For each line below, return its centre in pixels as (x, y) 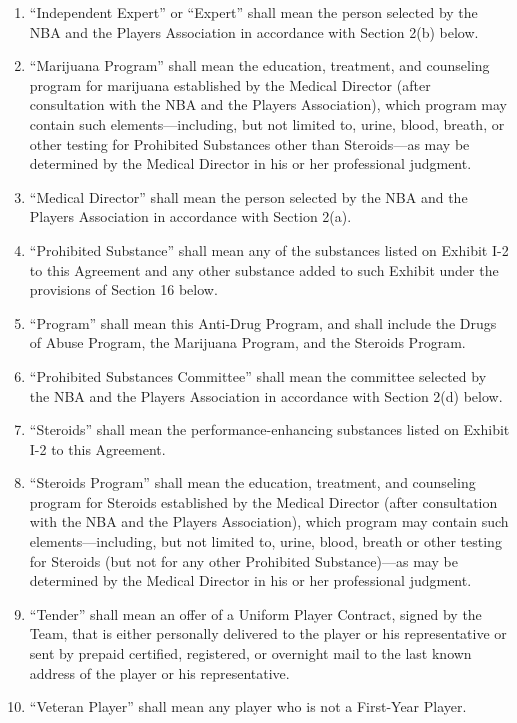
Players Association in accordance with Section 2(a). (190, 216)
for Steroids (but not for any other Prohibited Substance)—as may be (243, 560)
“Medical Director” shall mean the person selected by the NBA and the (248, 196)
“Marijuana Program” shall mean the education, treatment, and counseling (259, 65)
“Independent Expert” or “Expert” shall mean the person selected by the (253, 12)
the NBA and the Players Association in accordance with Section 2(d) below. (266, 395)
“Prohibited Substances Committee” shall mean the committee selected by (258, 375)
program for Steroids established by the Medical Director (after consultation (263, 501)
